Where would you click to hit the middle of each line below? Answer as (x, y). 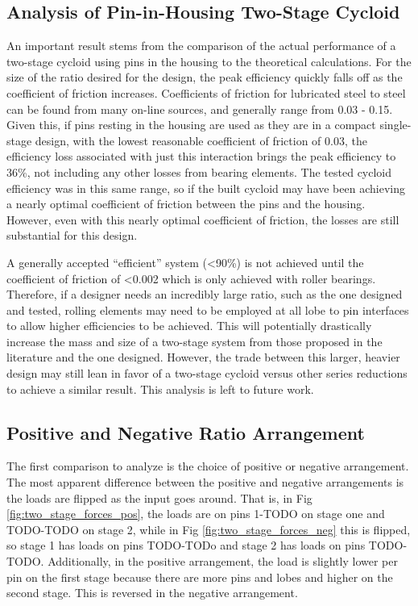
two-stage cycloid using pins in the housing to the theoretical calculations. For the (209, 61)
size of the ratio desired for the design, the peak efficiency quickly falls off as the (205, 77)
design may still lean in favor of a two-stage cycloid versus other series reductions (207, 373)
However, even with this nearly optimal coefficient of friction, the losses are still (203, 219)
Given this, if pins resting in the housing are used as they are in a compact (191, 125)
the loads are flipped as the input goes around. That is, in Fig (159, 497)
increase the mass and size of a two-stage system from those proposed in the (195, 341)
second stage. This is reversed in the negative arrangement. (152, 593)
